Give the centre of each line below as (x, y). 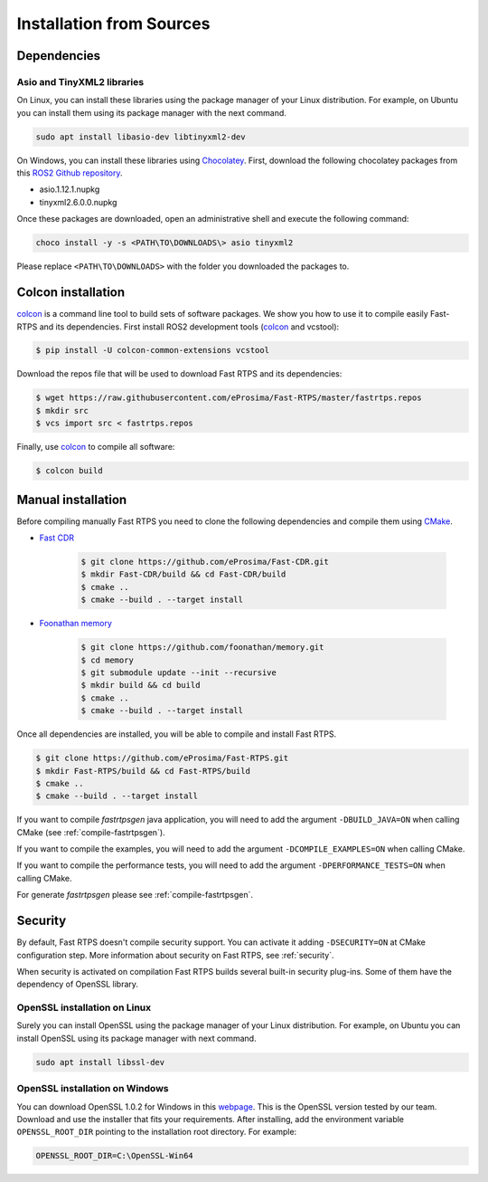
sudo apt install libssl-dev (100, 1062)
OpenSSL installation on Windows (93, 1089)
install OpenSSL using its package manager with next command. (136, 1038)
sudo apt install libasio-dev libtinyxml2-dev (141, 137)
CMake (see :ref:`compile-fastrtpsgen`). (91, 832)
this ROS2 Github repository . (70, 173)
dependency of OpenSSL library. (78, 984)
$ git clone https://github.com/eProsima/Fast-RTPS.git (162, 758)
